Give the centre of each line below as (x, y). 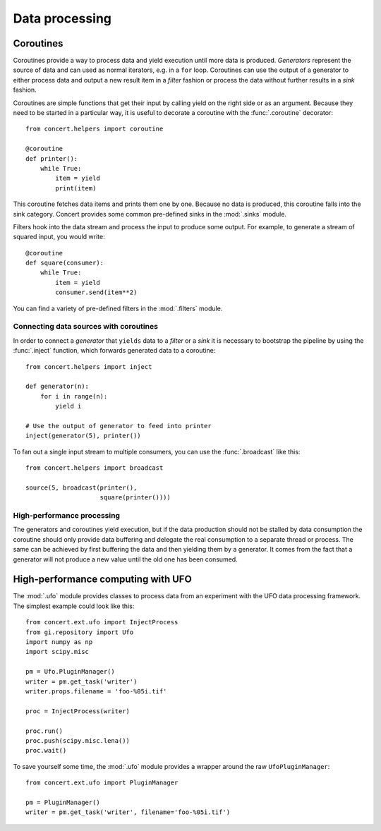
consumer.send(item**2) (96, 292)
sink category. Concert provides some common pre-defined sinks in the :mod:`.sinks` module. (150, 214)
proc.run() (44, 731)
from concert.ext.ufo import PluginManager (102, 783)
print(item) (76, 188)
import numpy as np (59, 642)
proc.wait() (46, 751)
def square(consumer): (65, 263)
